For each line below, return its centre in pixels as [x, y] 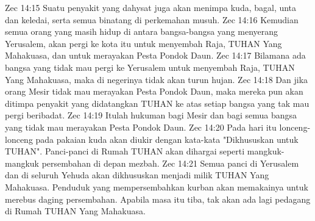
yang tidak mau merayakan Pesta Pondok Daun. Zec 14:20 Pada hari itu [141, 127]
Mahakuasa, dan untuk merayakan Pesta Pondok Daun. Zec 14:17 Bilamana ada [155, 55]
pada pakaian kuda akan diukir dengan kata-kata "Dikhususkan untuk [167, 139]
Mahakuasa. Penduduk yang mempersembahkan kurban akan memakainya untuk [157, 187]
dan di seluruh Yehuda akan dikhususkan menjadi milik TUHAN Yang [137, 175]
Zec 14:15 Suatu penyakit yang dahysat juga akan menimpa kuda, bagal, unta [151, 7]
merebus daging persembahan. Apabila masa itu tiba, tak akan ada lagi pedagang [158, 199]
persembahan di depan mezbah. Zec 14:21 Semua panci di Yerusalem [170, 163]
